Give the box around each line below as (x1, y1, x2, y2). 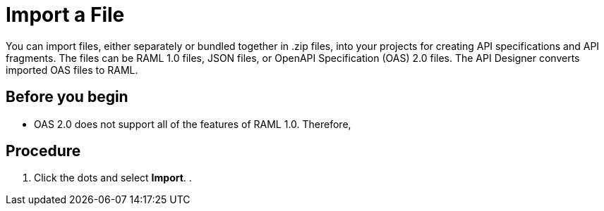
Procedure (6, 142, 81, 160)
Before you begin (6, 88, 128, 106)
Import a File (6, 3, 125, 27)
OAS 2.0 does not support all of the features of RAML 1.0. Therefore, (34, 117, 351, 130)
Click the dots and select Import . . (34, 172, 192, 184)
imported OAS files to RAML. (6, 63, 138, 76)
